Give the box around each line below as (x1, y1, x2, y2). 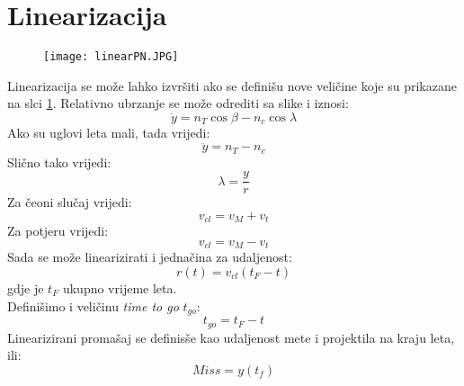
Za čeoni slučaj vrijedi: (7, 193, 132, 211)
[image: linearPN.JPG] (43, 50, 179, 64)
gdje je (7, 279, 44, 298)
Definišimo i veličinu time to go (7, 296, 179, 315)
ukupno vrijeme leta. (62, 279, 177, 298)
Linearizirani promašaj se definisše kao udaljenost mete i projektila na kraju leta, (7, 328, 455, 346)
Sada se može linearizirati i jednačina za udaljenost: (7, 247, 292, 266)
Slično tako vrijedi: (7, 152, 112, 171)
